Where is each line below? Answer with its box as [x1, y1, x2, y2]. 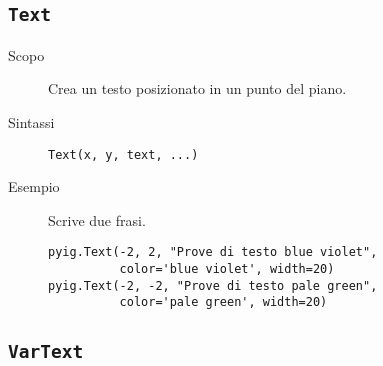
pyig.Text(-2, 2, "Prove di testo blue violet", [48, 245, 378, 260]
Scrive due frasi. [48, 209, 146, 230]
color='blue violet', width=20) [119, 262, 335, 277]
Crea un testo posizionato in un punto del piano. [48, 78, 347, 99]
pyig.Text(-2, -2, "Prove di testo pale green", [48, 278, 378, 293]
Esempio [8, 176, 60, 197]
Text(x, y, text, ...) [48, 147, 199, 162]
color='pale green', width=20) [119, 295, 328, 310]
